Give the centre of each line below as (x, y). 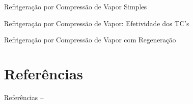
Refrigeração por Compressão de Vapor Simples (76, 6)
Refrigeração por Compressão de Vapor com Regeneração (90, 40)
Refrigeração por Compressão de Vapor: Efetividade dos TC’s (96, 23)
